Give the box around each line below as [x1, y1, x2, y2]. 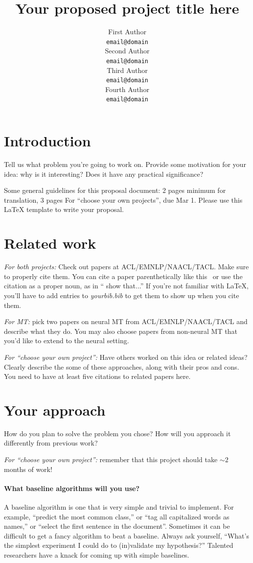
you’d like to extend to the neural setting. [4, 335, 129, 346]
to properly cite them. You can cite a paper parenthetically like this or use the [4, 271, 243, 281]
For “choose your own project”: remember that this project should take [4, 454, 218, 464]
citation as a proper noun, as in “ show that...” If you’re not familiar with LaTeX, [4, 281, 249, 291]
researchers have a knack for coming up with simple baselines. [4, 549, 189, 560]
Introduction [4, 131, 91, 151]
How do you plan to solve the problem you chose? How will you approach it [4, 428, 231, 438]
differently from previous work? [4, 438, 98, 448]
